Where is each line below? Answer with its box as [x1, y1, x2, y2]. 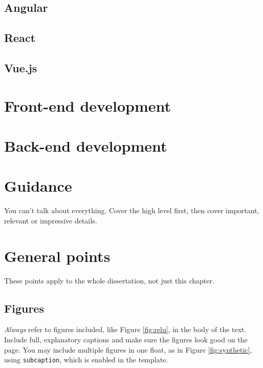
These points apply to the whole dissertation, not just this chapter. [4, 275, 214, 285]
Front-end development [4, 95, 171, 116]
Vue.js [4, 59, 37, 75]
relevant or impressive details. [4, 215, 97, 226]
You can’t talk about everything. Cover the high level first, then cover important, [4, 205, 259, 216]
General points [4, 245, 111, 266]
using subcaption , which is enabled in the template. [4, 354, 168, 365]
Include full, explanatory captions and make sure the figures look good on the [4, 334, 248, 344]
